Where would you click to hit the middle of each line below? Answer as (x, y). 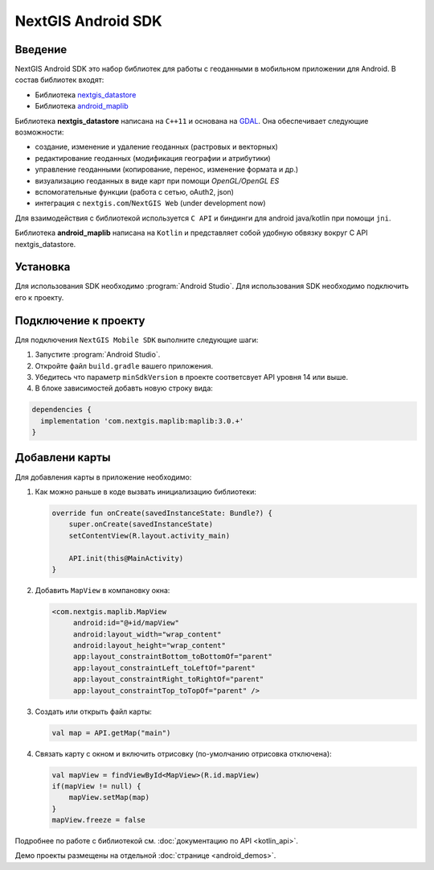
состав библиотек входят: (59, 80)
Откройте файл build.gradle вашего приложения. (124, 365)
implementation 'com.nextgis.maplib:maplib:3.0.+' (142, 421)
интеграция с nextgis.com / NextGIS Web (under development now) (150, 203)
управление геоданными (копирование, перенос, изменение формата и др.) (167, 170)
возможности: (39, 132)
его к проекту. (39, 297)
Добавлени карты (63, 458)
